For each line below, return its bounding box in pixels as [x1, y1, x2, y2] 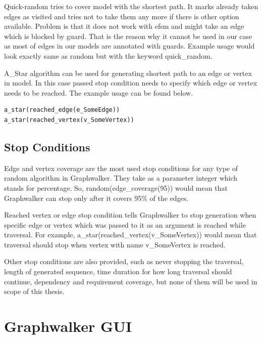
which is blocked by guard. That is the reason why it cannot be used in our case [4, 30, 252, 41]
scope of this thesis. [4, 286, 65, 296]
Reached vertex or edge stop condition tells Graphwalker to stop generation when [4, 209, 256, 220]
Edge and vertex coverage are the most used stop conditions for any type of [4, 162, 238, 173]
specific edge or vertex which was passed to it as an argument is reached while [4, 219, 246, 230]
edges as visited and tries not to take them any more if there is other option [4, 11, 239, 21]
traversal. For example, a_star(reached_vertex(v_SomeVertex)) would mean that [4, 229, 257, 240]
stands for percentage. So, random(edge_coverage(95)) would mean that [4, 182, 228, 193]
